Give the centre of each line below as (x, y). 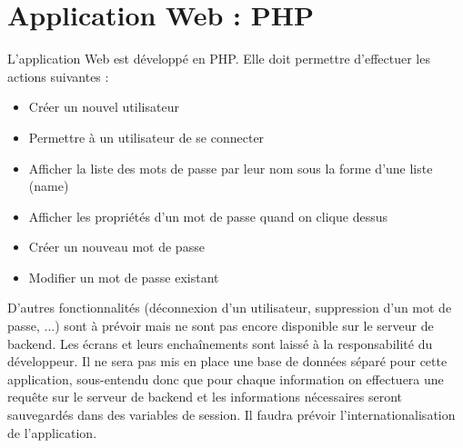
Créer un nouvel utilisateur (104, 107)
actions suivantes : (58, 76)
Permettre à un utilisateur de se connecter (146, 137)
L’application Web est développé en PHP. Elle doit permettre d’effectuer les (219, 59)
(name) (49, 186)
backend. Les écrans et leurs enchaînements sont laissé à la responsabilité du (220, 343)
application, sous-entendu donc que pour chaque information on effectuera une (226, 378)
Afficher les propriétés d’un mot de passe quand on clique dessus (208, 216)
